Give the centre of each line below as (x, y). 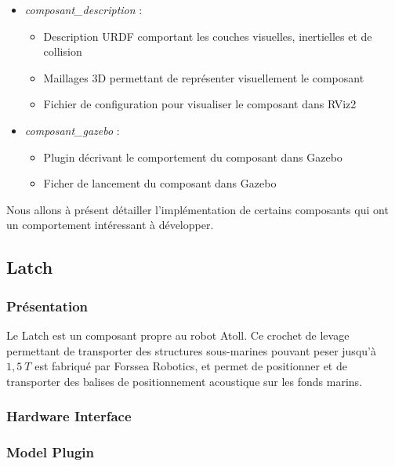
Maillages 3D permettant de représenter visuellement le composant (204, 77)
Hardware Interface (69, 416)
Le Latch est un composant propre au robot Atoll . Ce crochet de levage (178, 335)
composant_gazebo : (72, 130)
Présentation (47, 306)
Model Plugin (50, 452)
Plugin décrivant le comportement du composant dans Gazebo (193, 157)
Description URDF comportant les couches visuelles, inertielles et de (208, 36)
